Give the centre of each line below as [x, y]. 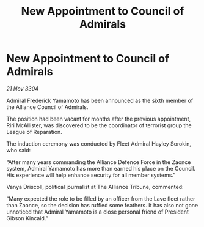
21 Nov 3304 [22, 88]
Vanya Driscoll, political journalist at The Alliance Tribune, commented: [95, 187]
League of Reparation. [34, 132]
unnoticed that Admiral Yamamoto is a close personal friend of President [98, 212]
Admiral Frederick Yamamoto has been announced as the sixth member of [100, 100]
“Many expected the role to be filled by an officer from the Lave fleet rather [101, 199]
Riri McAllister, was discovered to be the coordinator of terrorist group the [99, 125]
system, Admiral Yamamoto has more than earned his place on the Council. [101, 168]
